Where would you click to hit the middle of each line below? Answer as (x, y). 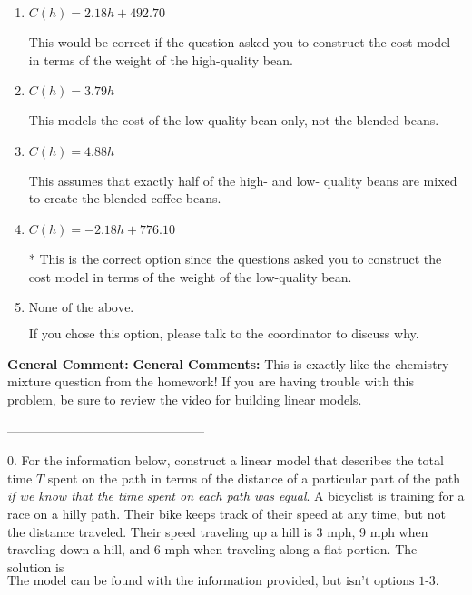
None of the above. (81, 309)
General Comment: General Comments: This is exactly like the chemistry (228, 363)
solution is (36, 566)
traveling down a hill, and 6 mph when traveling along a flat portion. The (212, 549)
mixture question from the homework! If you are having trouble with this (211, 381)
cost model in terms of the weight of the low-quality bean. (190, 276)
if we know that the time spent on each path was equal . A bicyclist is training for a (236, 496)
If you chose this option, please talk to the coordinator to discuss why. (224, 333)
